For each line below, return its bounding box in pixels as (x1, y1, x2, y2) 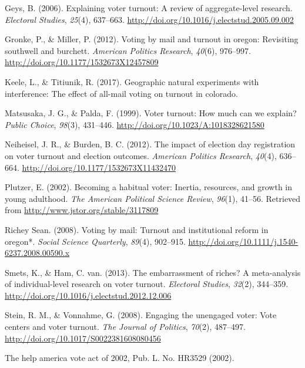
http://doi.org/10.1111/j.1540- (188, 235, 299, 247)
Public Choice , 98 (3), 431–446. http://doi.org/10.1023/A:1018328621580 (5, 118, 264, 130)
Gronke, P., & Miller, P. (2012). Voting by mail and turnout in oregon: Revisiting (5, 33, 299, 45)
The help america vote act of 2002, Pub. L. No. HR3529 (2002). (5, 352, 234, 364)
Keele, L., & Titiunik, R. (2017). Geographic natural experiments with (5, 75, 259, 87)
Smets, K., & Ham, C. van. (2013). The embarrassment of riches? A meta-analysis (5, 266, 301, 278)
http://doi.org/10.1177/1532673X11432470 (22, 161, 176, 173)
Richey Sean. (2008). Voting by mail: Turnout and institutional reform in (5, 223, 269, 235)
